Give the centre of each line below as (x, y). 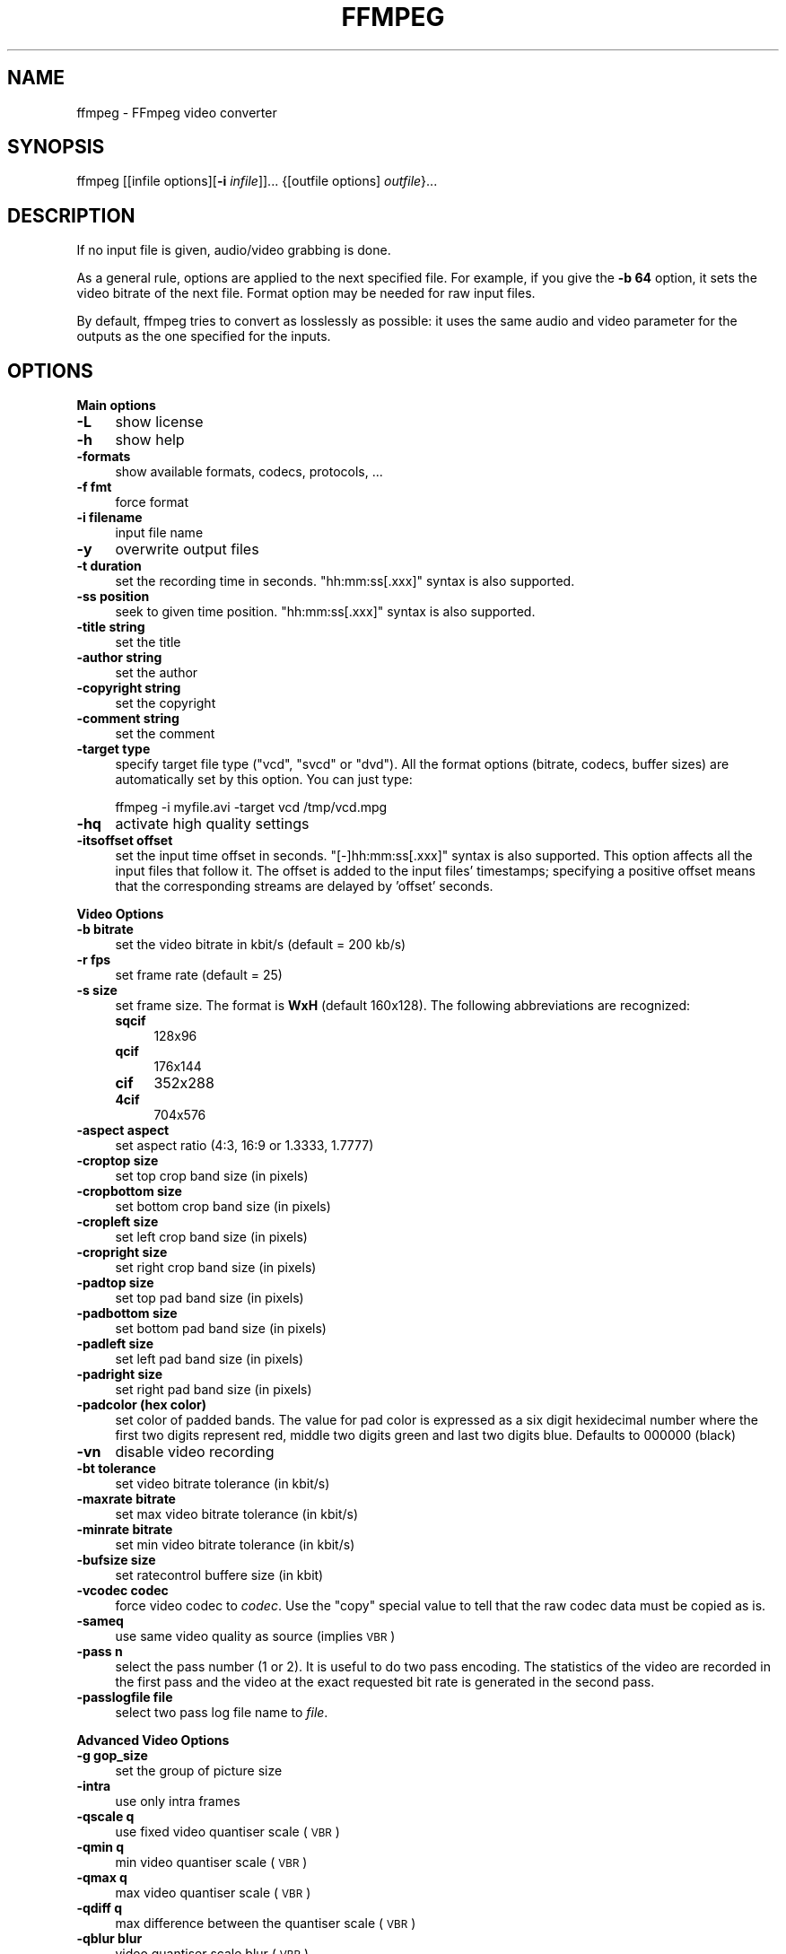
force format (152, 502)
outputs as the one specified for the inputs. (204, 336)
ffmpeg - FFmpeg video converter (177, 112)
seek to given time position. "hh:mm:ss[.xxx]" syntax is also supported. (325, 612)
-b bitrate (105, 929)
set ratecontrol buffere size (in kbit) (219, 1575)
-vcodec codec (122, 1591)
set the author (157, 673)
